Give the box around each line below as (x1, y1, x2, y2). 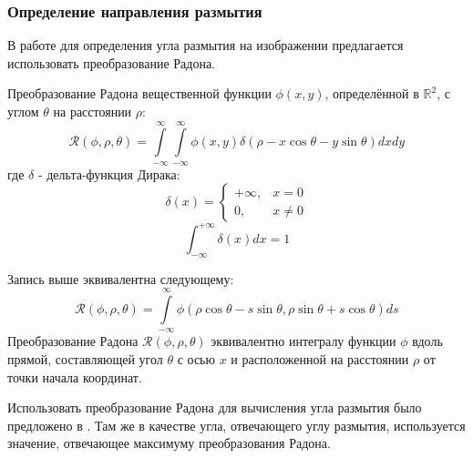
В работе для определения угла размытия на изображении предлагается (7, 36, 404, 55)
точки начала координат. (7, 367, 142, 386)
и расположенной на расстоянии (231, 350, 409, 369)
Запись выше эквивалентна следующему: (7, 269, 234, 288)
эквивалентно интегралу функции (211, 331, 396, 351)
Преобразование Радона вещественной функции (7, 84, 272, 103)
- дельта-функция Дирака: (37, 164, 180, 183)
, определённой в (324, 84, 419, 103)
